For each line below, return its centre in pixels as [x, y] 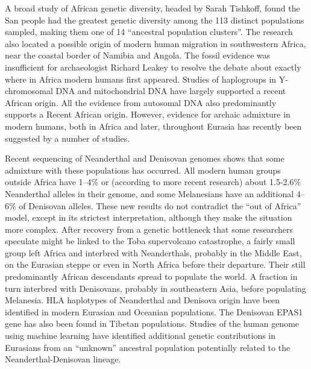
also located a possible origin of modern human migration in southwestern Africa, [155, 43]
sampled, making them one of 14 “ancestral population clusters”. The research [149, 32]
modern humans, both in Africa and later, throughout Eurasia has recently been [153, 126]
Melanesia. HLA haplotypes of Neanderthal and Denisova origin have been [143, 300]
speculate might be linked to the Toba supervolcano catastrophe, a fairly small [150, 241]
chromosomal [29, 91]
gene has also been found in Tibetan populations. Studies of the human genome [152, 323]
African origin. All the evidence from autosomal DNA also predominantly [141, 102]
